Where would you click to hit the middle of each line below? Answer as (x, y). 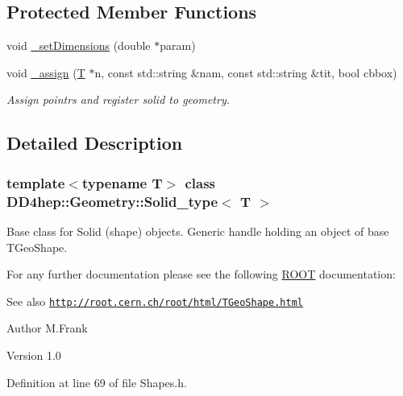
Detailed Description (95, 143)
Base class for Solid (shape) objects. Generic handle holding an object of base (198, 231)
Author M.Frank (47, 328)
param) (178, 45)
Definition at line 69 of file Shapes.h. (97, 382)
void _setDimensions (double (79, 45)
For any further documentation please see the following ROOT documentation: (201, 274)
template (36, 182)
